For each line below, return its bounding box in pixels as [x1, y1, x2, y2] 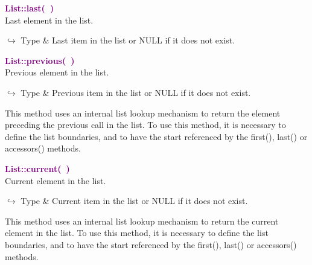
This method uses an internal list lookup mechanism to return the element [5, 106, 281, 119]
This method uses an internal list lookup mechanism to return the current [5, 214, 279, 227]
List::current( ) [5, 162, 70, 174]
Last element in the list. [5, 13, 94, 26]
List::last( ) [5, 2, 54, 14]
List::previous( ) [5, 54, 75, 66]
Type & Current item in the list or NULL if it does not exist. [21, 194, 248, 207]
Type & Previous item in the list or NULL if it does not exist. [21, 86, 251, 98]
